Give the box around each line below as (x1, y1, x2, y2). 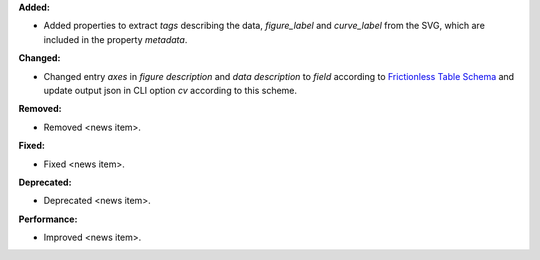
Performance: (18, 213, 78, 225)
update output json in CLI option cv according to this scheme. (43, 84, 298, 96)
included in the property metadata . (43, 33, 188, 45)
